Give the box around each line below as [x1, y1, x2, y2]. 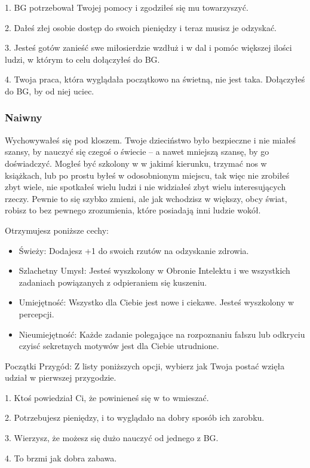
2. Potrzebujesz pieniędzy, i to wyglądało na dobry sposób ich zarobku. [5, 411, 265, 424]
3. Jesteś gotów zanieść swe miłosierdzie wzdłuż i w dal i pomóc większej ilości [5, 41, 292, 54]
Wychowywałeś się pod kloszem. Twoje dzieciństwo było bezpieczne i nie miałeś [5, 133, 296, 146]
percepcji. [19, 307, 54, 320]
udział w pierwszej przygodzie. [5, 371, 116, 384]
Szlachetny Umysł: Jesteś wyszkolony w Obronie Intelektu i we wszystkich [19, 264, 290, 277]
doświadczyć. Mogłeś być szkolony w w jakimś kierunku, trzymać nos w [5, 157, 267, 169]
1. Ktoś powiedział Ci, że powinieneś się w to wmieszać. [5, 391, 209, 403]
